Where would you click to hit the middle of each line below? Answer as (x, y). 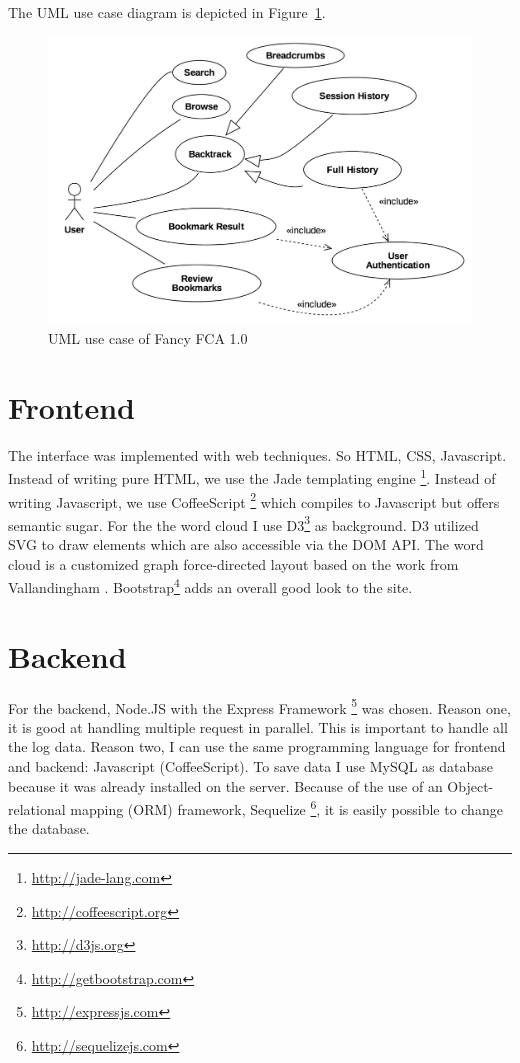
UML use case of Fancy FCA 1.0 (148, 337)
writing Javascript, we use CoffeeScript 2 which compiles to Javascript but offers (254, 500)
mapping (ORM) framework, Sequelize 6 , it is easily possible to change (286, 807)
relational (37, 808)
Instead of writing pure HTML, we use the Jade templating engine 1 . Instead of (252, 476)
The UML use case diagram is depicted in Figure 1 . (167, 12)
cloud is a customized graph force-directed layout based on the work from (233, 563)
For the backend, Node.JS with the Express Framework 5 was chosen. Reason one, (259, 706)
